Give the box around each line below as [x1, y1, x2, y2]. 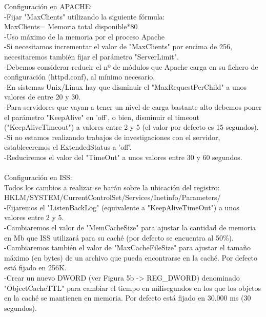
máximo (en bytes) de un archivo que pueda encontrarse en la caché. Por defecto [4, 252, 257, 263]
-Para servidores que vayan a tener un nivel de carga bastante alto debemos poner [4, 101, 262, 112]
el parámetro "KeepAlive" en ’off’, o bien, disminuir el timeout [4, 111, 199, 122]
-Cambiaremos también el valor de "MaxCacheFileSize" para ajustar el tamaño [4, 242, 251, 253]
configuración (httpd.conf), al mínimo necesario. [4, 71, 155, 82]
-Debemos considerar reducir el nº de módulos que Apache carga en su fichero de [4, 61, 258, 72]
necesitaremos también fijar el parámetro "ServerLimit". [4, 51, 179, 62]
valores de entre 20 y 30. [4, 91, 81, 102]
